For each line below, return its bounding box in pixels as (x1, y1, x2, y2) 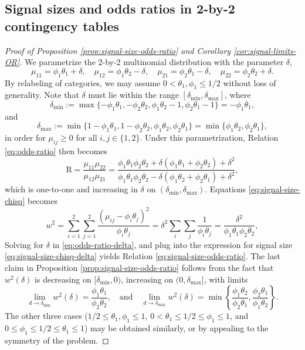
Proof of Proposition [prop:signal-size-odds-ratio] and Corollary (5, 44, 231, 56)
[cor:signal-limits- (233, 44, 296, 56)
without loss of (223, 76, 276, 89)
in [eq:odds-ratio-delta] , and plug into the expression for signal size (52, 238, 293, 250)
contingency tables (5, 16, 119, 35)
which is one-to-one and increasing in (5, 183, 138, 195)
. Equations (205, 183, 246, 195)
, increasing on (121, 273, 174, 285)
